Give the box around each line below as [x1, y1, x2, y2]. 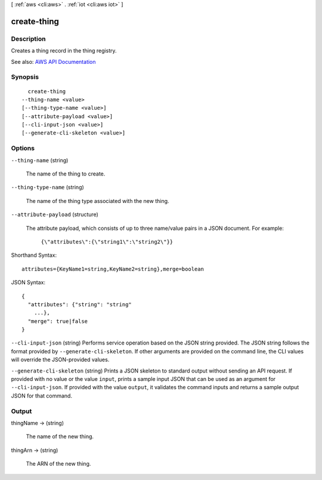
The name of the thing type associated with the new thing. [26, 197, 169, 204]
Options [11, 144, 35, 152]
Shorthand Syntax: [11, 251, 57, 259]
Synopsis [11, 73, 39, 81]
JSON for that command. [11, 392, 73, 399]
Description [11, 35, 46, 43]
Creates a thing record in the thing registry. [11, 47, 117, 54]
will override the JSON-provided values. [11, 356, 110, 364]
